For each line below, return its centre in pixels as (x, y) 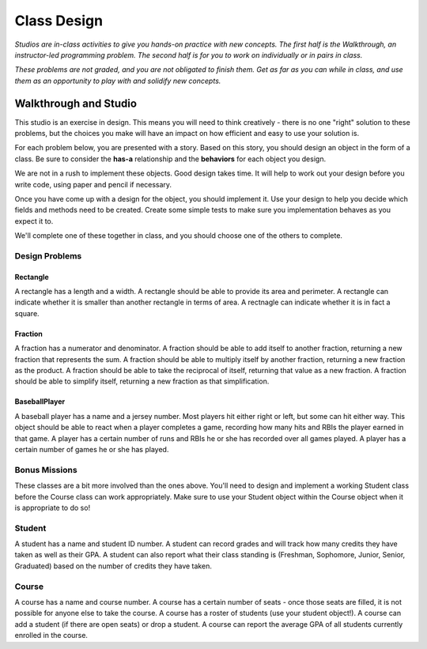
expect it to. (34, 221)
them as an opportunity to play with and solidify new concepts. (118, 81)
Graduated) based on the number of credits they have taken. (113, 566)
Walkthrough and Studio (76, 103)
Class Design (59, 21)
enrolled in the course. (51, 636)
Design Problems (48, 255)
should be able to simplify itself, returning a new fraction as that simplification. (142, 381)
